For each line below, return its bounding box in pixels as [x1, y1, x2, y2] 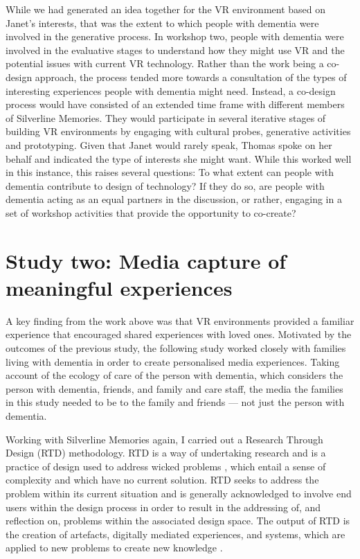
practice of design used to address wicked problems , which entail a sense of [6, 459, 326, 473]
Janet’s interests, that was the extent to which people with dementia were [6, 15, 319, 30]
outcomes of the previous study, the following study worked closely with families [6, 341, 346, 355]
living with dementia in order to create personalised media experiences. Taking [6, 354, 340, 369]
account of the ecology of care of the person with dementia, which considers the [6, 368, 343, 382]
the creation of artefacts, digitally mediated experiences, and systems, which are [6, 526, 345, 541]
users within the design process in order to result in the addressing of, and [6, 499, 321, 514]
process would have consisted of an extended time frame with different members [6, 97, 345, 112]
